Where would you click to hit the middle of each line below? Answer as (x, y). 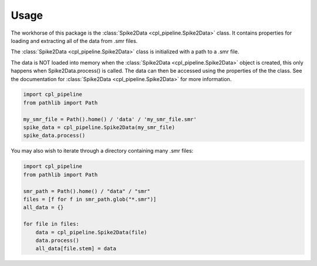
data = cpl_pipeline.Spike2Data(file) (91, 232)
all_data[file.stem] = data (76, 249)
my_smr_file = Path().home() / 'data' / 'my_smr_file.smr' (110, 119)
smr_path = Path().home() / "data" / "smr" (87, 191)
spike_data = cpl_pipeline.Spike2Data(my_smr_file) (99, 127)
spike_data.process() (54, 136)
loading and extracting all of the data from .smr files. (74, 41)
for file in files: (51, 224)
